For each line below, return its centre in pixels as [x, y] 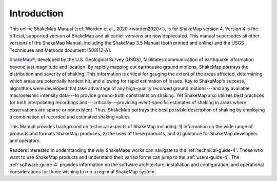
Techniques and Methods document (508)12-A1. [60, 50]
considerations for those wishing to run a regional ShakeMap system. [83, 171]
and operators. [25, 140]
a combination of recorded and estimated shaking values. [70, 117]
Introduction [36, 13]
